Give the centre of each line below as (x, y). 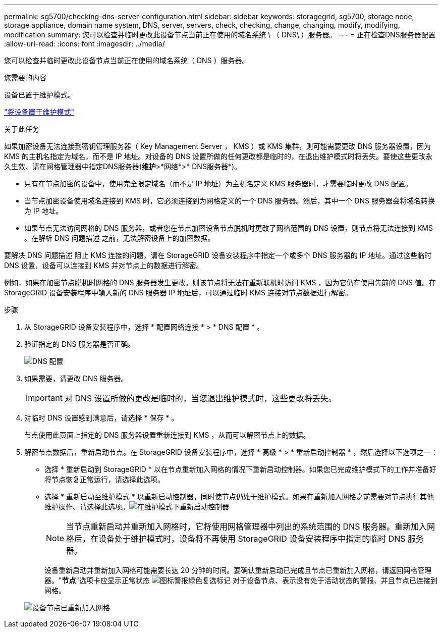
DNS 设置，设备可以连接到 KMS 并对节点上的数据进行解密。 (104, 265)
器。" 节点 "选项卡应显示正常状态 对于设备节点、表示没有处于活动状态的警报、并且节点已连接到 (241, 580)
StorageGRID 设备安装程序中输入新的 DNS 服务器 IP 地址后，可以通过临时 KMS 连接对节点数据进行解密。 (178, 293)
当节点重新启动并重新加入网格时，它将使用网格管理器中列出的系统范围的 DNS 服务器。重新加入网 (251, 526)
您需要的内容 (25, 77)
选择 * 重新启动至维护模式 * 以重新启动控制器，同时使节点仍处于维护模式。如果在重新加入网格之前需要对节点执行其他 (239, 496)
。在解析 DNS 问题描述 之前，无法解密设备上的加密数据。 (120, 238)
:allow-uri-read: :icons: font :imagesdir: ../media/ (85, 44)
